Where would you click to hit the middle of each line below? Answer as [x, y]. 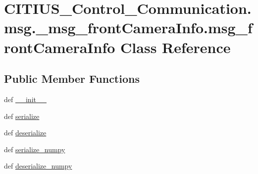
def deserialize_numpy [38, 166]
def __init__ [25, 99]
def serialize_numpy [35, 149]
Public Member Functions [72, 79]
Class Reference [176, 47]
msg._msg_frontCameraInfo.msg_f [128, 28]
